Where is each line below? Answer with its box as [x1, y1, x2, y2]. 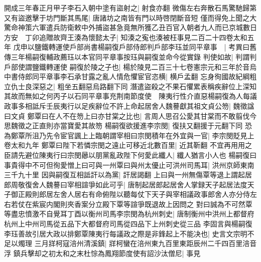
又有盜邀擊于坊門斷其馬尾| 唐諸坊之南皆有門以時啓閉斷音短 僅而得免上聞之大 [4, 12, 257, 23]
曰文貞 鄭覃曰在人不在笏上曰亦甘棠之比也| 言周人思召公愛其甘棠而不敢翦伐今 [4, 110, 257, 121]
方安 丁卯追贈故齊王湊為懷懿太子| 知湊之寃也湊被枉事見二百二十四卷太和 [4, 32, 247, 42]
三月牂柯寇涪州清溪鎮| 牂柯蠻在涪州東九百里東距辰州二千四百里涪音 [34, 238, 257, 248]
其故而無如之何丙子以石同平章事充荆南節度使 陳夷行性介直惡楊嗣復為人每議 [4, 91, 257, 101]
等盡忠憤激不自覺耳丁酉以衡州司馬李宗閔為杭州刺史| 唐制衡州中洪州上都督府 [4, 208, 254, 219]
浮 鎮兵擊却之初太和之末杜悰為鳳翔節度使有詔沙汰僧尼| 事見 [4, 247, 201, 258]
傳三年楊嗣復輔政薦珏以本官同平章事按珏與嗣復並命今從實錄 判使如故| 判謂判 [4, 51, 257, 62]
